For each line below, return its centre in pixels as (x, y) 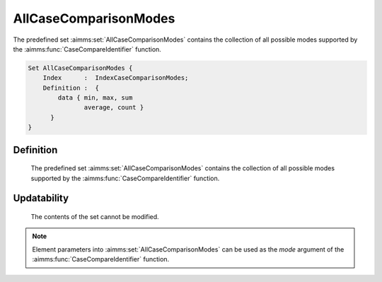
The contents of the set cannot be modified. (95, 217)
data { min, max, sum (95, 98)
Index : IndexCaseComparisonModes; (116, 78)
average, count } (114, 107)
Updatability (41, 198)
